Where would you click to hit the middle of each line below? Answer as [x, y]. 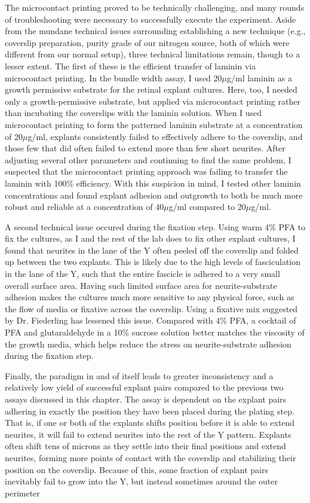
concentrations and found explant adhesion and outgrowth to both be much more [154, 195]
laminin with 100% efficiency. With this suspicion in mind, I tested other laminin [153, 183]
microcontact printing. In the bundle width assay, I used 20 [113, 77]
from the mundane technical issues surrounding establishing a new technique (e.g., [155, 31]
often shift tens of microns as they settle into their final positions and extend [145, 446]
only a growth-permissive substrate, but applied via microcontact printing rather [153, 101]
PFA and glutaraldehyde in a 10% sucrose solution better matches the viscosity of [155, 332]
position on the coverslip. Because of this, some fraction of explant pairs [136, 469]
